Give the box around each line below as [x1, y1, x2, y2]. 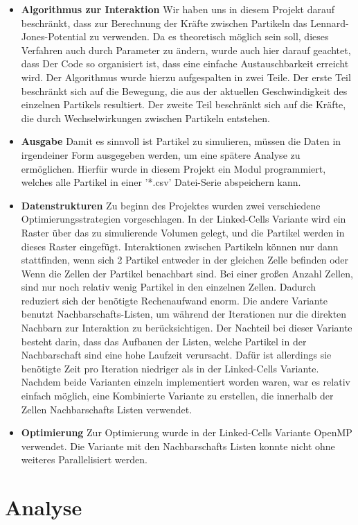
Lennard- [310, 15, 349, 30]
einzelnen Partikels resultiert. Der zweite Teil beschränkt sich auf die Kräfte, [21, 97, 346, 112]
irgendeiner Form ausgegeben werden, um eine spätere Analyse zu [21, 147, 301, 162]
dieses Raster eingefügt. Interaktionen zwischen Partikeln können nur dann [21, 239, 339, 253]
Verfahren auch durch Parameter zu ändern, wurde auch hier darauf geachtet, [21, 42, 351, 57]
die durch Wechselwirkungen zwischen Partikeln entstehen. [21, 110, 270, 125]
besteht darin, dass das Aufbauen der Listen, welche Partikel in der [21, 334, 307, 348]
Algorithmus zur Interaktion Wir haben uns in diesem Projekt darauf [21, 2, 334, 16]
